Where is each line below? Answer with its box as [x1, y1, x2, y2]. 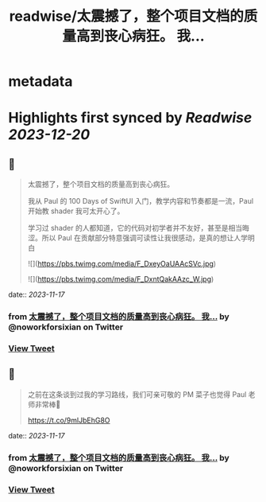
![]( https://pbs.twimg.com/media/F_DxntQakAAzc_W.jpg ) [27, 274, 214, 284]
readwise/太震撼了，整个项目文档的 [9, 7, 245, 25]
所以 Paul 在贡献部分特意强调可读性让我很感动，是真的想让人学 [41, 233, 249, 243]
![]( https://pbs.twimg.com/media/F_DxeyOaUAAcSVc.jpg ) [27, 259, 217, 269]
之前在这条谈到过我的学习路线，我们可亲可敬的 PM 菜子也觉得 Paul [27, 389, 247, 399]
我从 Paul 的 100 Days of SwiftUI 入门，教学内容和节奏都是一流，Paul [27, 197, 254, 206]
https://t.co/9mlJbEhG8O [27, 415, 110, 425]
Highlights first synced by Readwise [8, 109, 253, 127]
